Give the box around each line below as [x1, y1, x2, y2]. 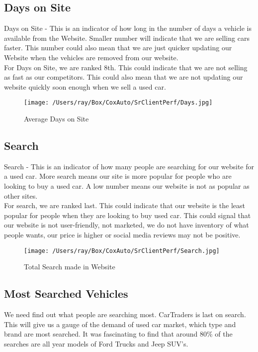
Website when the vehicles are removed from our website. [4, 52, 178, 62]
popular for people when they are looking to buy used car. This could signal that [4, 210, 251, 220]
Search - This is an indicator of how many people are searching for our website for [4, 161, 255, 171]
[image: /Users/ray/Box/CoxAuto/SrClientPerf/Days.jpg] [24, 99, 213, 107]
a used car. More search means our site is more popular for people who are [4, 171, 232, 181]
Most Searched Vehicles [4, 286, 128, 301]
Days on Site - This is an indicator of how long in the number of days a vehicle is [4, 23, 252, 33]
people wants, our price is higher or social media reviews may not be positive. [4, 229, 241, 239]
